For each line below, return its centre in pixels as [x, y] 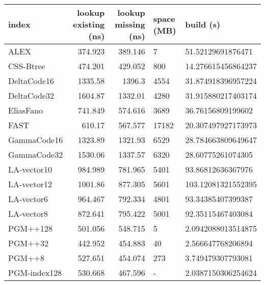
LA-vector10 [30, 169]
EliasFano [26, 110]
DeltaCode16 [31, 81]
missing [130, 24]
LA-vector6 [28, 199]
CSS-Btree [27, 66]
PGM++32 [29, 243]
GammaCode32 [36, 154]
